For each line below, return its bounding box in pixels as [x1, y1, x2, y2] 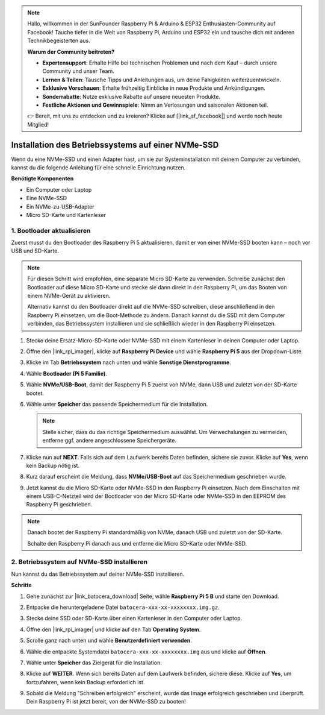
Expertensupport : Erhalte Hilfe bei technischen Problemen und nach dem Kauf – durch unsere [42, 59, 277, 66]
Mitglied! [27, 121, 49, 128]
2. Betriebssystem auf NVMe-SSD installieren [11, 558, 147, 566]
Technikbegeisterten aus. [27, 37, 90, 45]
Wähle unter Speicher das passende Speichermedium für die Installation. [26, 400, 208, 408]
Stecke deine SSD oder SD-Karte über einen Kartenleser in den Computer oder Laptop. [26, 615, 243, 622]
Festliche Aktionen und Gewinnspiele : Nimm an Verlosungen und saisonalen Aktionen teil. [42, 101, 268, 109]
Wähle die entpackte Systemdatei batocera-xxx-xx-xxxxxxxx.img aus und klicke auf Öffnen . [26, 648, 267, 655]
